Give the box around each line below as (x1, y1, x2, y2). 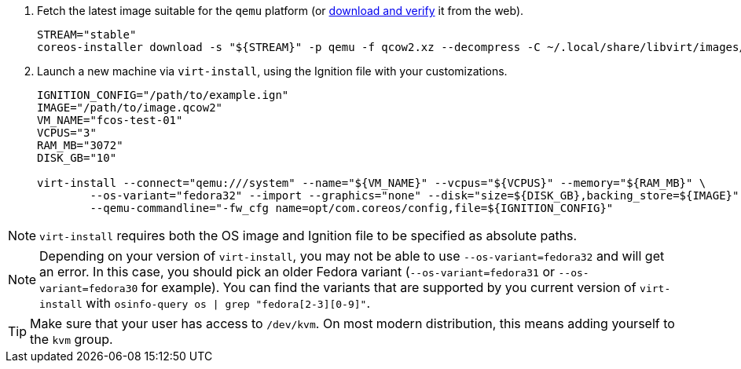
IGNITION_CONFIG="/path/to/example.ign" (37, 89, 289, 101)
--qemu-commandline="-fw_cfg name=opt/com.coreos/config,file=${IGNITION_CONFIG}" (90, 202, 614, 214)
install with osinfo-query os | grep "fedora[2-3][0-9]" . (39, 295, 371, 311)
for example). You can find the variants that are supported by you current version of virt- (141, 279, 671, 295)
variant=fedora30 (39, 283, 138, 294)
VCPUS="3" (37, 126, 97, 139)
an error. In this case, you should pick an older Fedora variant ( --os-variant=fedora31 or (39, 264, 556, 279)
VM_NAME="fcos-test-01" (37, 114, 183, 126)
